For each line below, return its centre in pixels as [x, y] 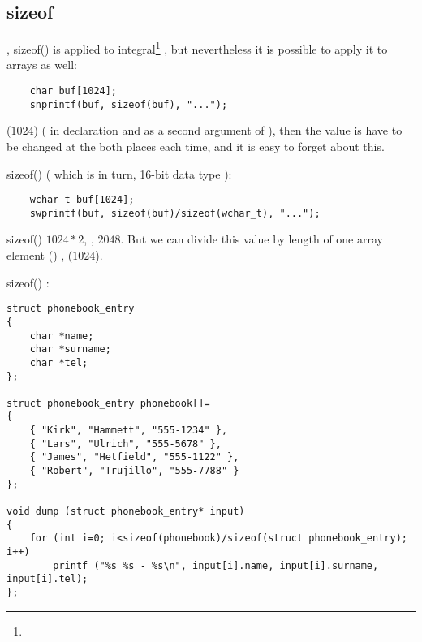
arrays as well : [42, 65]
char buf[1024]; [73, 91]
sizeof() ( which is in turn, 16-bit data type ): [119, 173]
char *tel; [59, 362]
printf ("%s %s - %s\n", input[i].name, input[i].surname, [216, 565]
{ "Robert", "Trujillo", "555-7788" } [134, 471]
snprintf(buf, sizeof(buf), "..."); [129, 104]
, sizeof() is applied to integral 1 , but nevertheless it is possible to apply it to [197, 47]
